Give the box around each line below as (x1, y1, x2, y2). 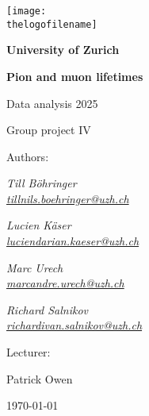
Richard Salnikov (6, 301, 89, 318)
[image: (6, 6, 47, 17)
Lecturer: (6, 344, 51, 360)
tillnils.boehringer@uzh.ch (6, 190, 129, 206)
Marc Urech (6, 259, 63, 275)
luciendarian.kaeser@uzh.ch (6, 233, 139, 249)
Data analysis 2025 (6, 94, 98, 111)
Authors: (6, 148, 49, 164)
